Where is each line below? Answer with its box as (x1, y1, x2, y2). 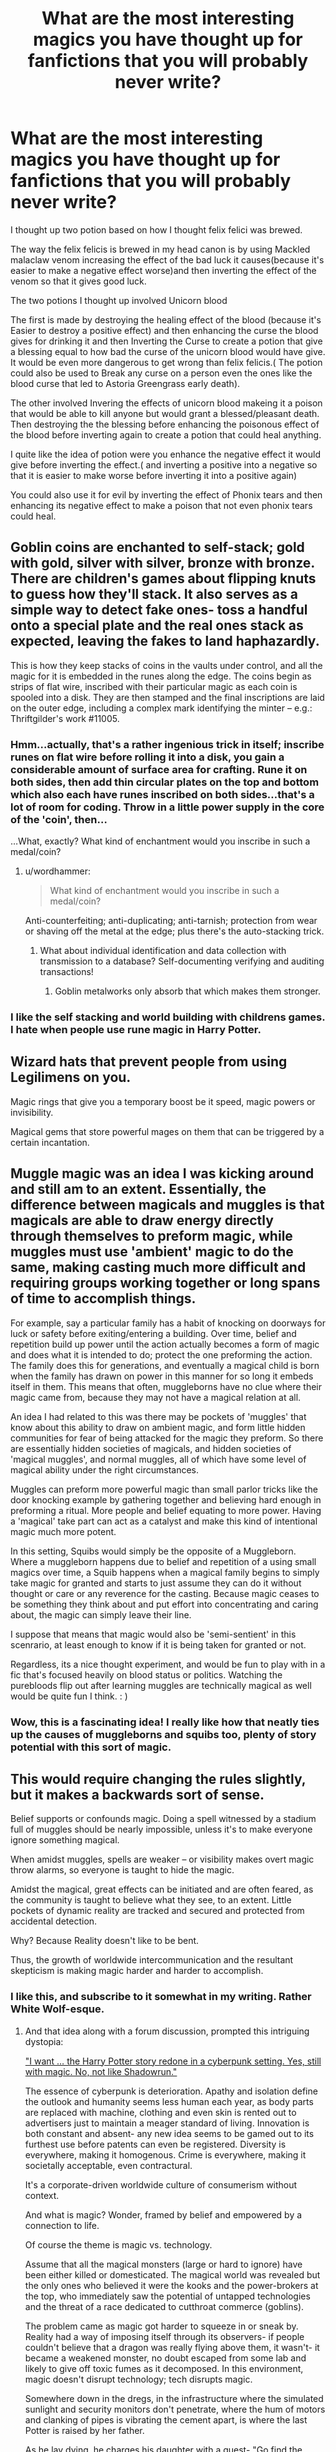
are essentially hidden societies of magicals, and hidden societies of (10, 1442, 292, 1454)
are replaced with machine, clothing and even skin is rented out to (24, 2106, 297, 2118)
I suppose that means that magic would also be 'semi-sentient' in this (10, 1628, 297, 1640)
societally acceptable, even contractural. (24, 2159, 193, 2171)
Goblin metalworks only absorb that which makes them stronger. (54, 985, 321, 997)
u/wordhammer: (24, 865, 91, 877)
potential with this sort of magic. (10, 1740, 172, 1754)
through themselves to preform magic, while (10, 1228, 293, 1245)
